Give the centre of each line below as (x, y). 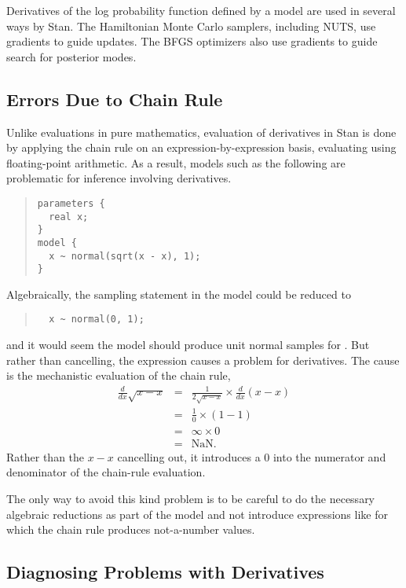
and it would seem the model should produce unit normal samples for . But (188, 345)
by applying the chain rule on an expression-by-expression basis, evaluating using (201, 147)
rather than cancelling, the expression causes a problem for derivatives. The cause (203, 360)
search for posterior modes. (71, 56)
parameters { (71, 203)
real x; (69, 217)
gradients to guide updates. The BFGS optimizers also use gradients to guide (192, 41)
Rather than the (46, 456)
